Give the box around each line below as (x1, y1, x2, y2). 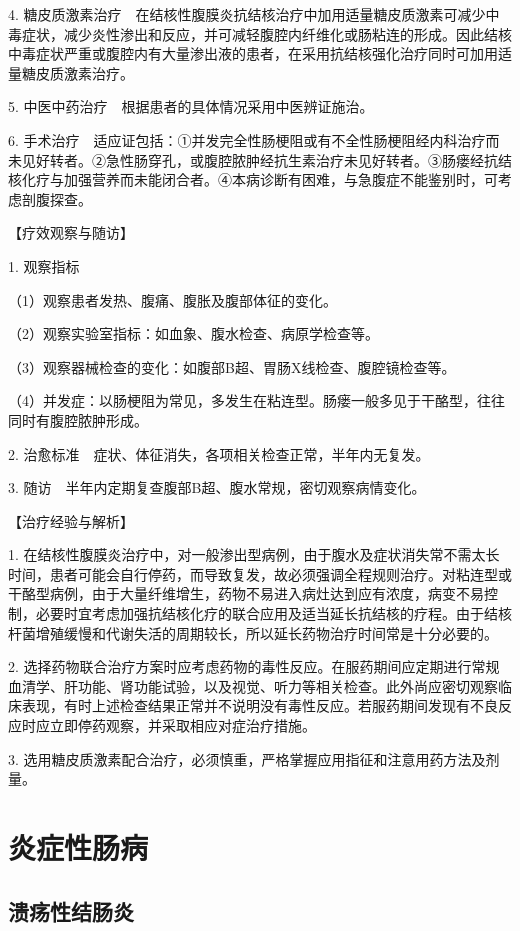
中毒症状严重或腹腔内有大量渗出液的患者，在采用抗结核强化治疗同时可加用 (8, 43, 498, 64)
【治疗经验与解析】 (8, 510, 134, 531)
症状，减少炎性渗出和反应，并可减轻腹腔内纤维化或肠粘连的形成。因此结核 (21, 23, 512, 44)
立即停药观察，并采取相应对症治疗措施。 (49, 715, 316, 736)
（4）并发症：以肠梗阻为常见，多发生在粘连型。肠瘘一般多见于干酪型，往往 (8, 390, 505, 411)
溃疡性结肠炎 (8, 895, 134, 926)
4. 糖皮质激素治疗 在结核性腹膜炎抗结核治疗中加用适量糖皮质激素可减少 (8, 4, 486, 24)
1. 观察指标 (8, 255, 80, 276)
